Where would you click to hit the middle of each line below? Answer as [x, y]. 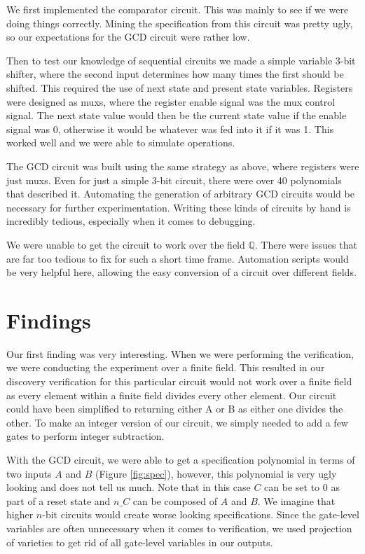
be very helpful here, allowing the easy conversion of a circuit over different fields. [181, 272]
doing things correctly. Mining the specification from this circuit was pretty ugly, [180, 23]
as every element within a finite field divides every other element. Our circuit [172, 395]
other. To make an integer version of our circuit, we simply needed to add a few [177, 422]
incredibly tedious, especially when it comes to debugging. [131, 221]
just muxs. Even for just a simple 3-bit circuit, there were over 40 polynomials [174, 180]
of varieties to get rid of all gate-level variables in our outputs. [140, 542]
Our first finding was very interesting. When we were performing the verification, [180, 353]
